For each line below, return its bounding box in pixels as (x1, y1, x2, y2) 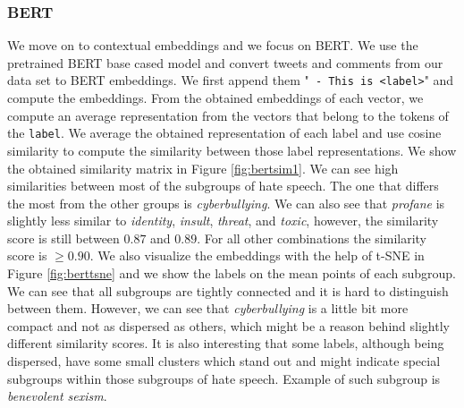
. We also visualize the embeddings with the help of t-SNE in (89, 246, 425, 265)
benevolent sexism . (7, 387, 107, 405)
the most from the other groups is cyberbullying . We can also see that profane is (7, 193, 445, 212)
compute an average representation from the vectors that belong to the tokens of (7, 106, 449, 124)
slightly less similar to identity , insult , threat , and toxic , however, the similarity (7, 211, 439, 230)
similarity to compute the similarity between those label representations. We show (7, 140, 457, 159)
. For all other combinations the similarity (197, 228, 426, 247)
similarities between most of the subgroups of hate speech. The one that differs (7, 176, 439, 195)
